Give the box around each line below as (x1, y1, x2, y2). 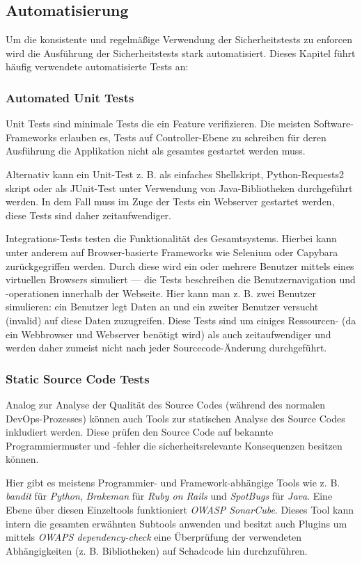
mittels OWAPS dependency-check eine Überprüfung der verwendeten (6, 530, 302, 544)
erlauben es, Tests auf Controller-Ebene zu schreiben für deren (60, 129, 326, 144)
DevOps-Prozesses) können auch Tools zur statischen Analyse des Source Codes (6, 411, 345, 425)
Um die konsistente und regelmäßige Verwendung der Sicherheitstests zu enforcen (6, 32, 352, 47)
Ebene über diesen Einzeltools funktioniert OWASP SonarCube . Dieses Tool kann (6, 502, 354, 517)
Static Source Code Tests (6, 370, 150, 387)
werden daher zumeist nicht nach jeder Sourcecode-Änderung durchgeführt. (6, 340, 327, 355)
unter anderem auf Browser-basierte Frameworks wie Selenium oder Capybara (6, 244, 338, 259)
